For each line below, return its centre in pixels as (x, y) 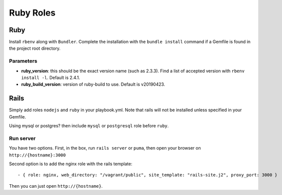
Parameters (23, 61)
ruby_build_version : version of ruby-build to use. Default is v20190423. (93, 84)
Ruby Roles (32, 13)
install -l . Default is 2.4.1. (51, 78)
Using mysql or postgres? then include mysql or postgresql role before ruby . (89, 126)
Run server (22, 138)
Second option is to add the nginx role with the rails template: (71, 164)
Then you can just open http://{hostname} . (56, 186)
